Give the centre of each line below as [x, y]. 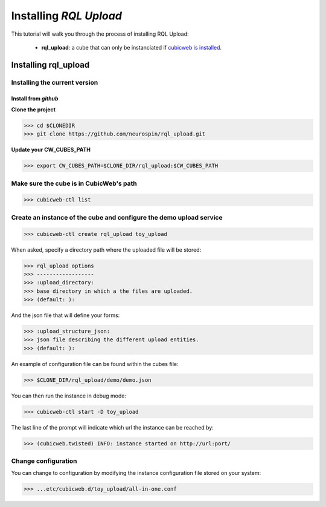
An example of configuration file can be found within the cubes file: [95, 364]
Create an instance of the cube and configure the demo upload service [117, 217]
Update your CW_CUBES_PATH [51, 150]
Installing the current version [55, 82]
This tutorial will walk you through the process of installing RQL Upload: [100, 34]
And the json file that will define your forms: [66, 315]
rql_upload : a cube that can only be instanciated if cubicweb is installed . [132, 47]
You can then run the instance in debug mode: [69, 396]
